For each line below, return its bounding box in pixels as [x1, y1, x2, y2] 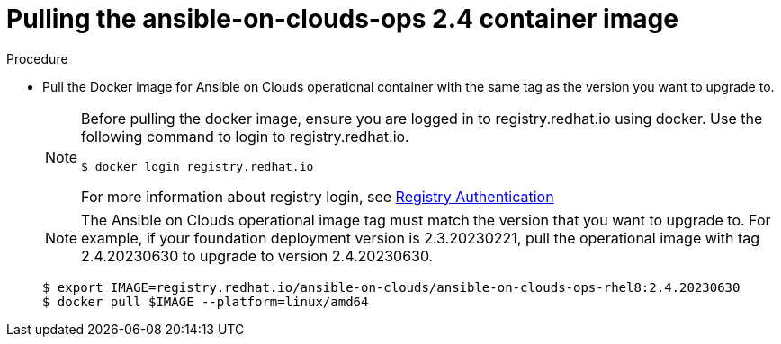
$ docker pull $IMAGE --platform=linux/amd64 [42, 294, 369, 309]
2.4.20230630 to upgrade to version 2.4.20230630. [81, 246, 434, 265]
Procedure [6, 50, 68, 66]
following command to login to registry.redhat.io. [81, 127, 409, 146]
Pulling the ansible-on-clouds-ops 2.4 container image [6, 4, 678, 34]
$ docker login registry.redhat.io [81, 159, 314, 173]
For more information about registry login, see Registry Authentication [81, 187, 554, 206]
